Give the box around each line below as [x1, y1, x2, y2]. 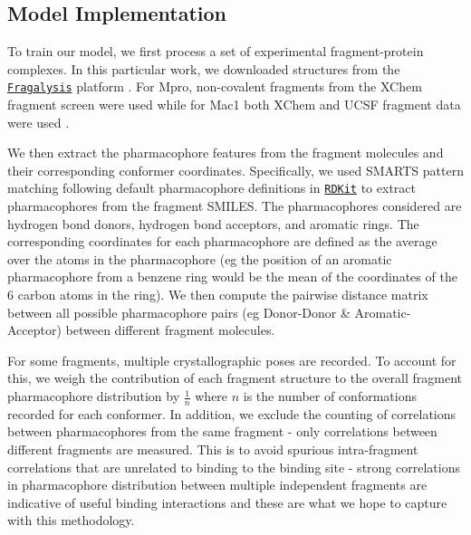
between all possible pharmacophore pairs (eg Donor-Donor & [7, 302, 351, 321]
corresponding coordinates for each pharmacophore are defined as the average [7, 232, 437, 251]
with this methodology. [7, 511, 135, 530]
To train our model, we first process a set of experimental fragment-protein [7, 42, 424, 61]
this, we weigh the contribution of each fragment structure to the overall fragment [7, 368, 463, 387]
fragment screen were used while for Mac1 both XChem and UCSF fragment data [7, 95, 461, 114]
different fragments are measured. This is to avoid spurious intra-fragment [7, 440, 418, 459]
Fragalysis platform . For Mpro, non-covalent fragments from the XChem [7, 77, 422, 96]
